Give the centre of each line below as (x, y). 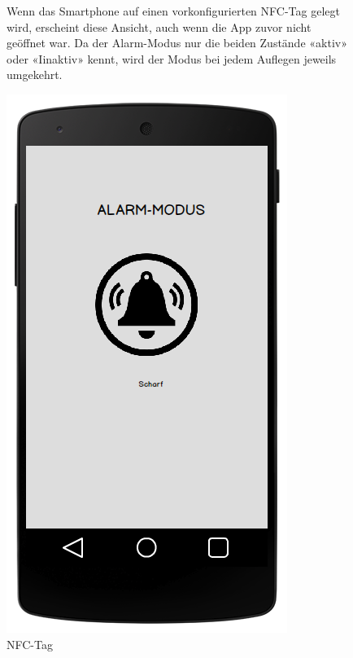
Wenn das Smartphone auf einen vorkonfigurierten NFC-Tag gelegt (173, 11)
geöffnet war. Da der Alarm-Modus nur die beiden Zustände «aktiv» (177, 43)
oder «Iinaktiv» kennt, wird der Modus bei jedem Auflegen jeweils (172, 58)
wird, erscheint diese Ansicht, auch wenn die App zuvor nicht (159, 26)
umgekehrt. (35, 75)
